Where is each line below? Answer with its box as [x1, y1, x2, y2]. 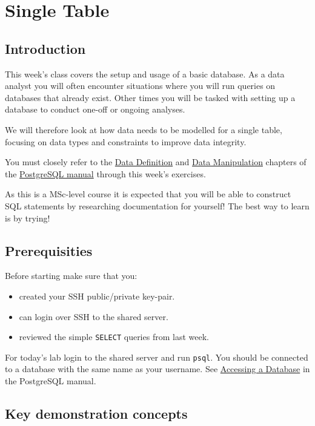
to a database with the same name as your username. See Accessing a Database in [5, 362, 310, 375]
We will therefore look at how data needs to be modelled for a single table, [5, 123, 282, 136]
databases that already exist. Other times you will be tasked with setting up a [5, 91, 296, 103]
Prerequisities [5, 241, 93, 260]
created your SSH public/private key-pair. [19, 289, 175, 302]
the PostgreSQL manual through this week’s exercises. [5, 167, 206, 180]
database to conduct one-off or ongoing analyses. [5, 103, 185, 116]
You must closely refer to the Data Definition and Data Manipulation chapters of [5, 156, 307, 168]
